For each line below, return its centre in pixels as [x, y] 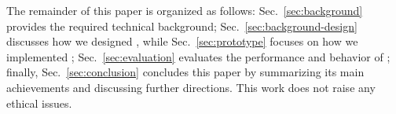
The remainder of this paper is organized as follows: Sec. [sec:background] [185, 10]
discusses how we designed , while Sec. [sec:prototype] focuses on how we [182, 41]
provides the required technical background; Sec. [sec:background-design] [182, 26]
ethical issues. [39, 103]
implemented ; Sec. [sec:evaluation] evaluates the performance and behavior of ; [198, 56]
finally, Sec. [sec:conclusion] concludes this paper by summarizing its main [185, 72]
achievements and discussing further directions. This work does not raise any [191, 87]
